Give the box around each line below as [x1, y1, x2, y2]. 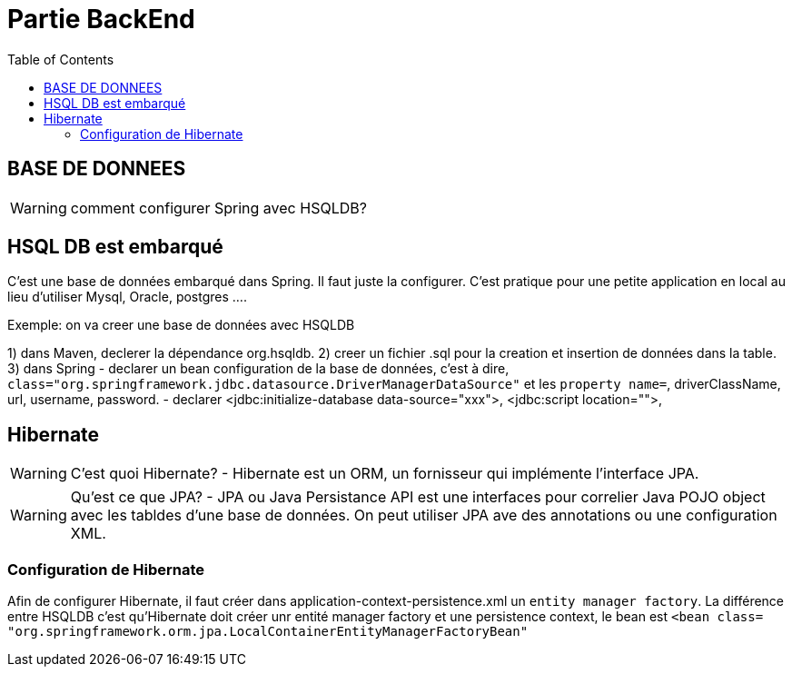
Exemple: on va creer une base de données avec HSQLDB [7, 317, 355, 333]
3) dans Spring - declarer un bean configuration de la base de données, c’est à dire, [7, 361, 510, 377]
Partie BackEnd [7, 4, 195, 35]
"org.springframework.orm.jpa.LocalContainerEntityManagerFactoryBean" [7, 624, 529, 639]
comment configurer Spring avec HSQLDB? [70, 198, 367, 217]
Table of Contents [7, 51, 114, 67]
